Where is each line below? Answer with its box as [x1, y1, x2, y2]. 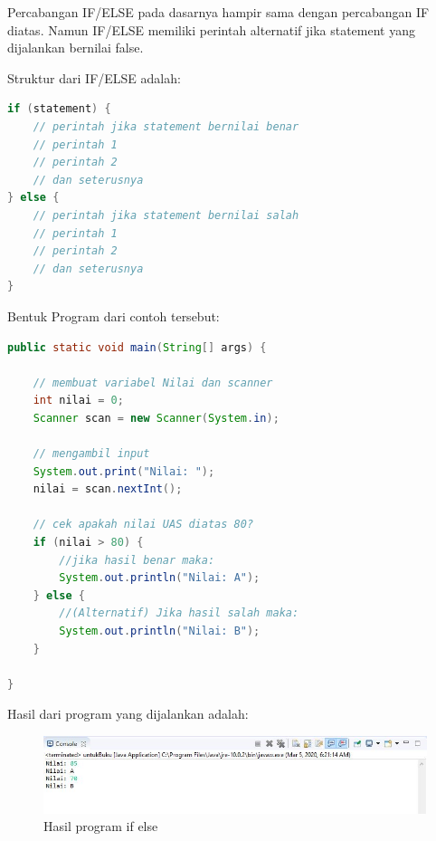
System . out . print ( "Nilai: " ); [33, 464, 215, 478]
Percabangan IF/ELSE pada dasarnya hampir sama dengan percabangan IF [7, 3, 430, 21]
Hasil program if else [43, 817, 158, 836]
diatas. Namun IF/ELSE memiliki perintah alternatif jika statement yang [7, 20, 415, 39]
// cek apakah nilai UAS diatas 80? [33, 518, 254, 531]
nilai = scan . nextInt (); [33, 483, 183, 496]
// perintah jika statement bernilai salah [33, 208, 299, 222]
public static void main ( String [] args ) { [7, 340, 267, 354]
